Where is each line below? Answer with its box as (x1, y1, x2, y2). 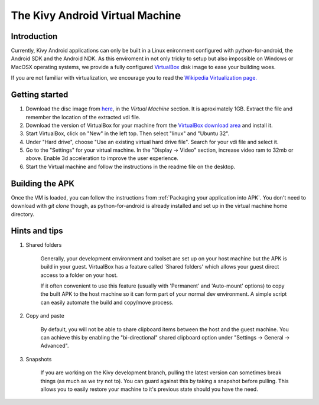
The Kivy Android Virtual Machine (11, 9, 181, 22)
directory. (11, 210, 35, 218)
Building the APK (11, 178, 75, 188)
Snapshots (25, 355, 52, 362)
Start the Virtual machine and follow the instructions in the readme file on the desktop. (25, 163, 236, 170)
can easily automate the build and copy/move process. (40, 299, 174, 306)
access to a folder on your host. (40, 272, 118, 279)
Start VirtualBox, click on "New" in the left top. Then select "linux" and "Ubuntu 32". (25, 130, 230, 137)
